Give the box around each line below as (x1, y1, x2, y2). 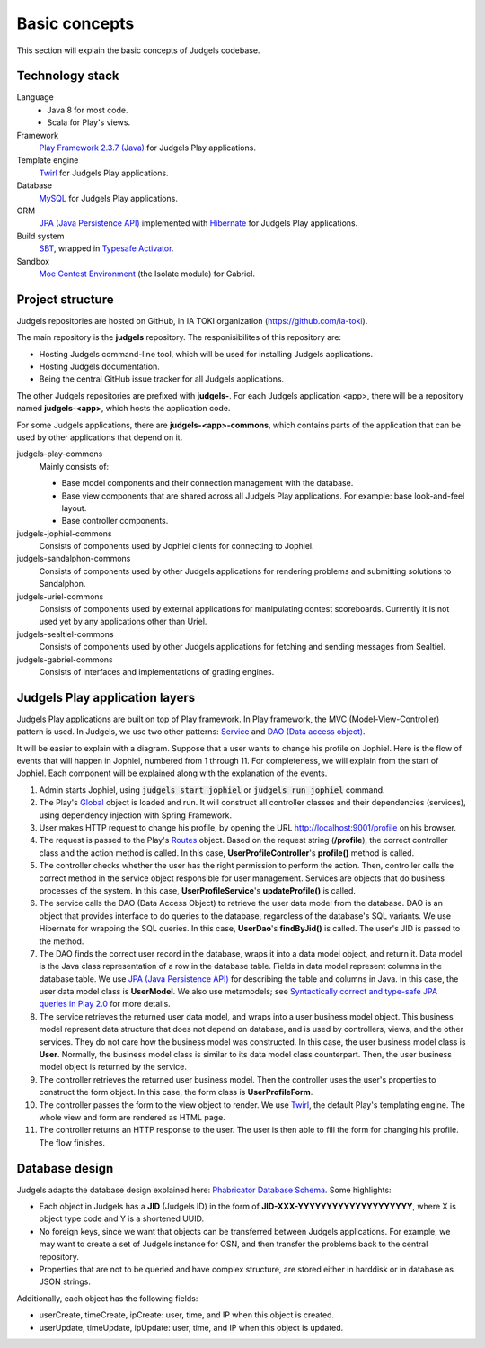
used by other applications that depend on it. (16, 432, 183, 443)
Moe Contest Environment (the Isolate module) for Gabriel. (39, 268, 256, 279)
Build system (16, 230, 65, 241)
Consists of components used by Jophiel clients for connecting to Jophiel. (39, 541, 314, 552)
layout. (61, 502, 87, 513)
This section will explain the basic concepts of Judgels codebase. (16, 45, 260, 56)
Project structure (16, 292, 114, 307)
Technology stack (16, 68, 120, 84)
